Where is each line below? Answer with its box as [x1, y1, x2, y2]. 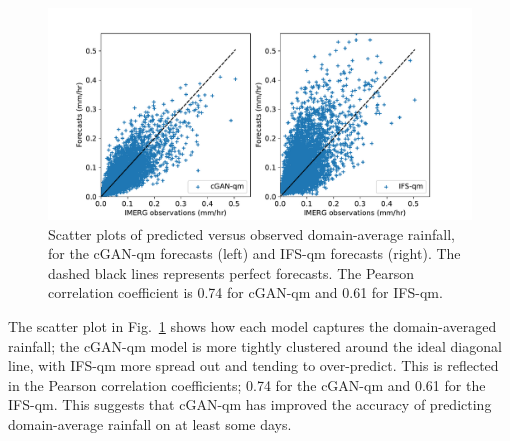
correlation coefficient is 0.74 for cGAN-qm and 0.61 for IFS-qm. [48, 282, 443, 303]
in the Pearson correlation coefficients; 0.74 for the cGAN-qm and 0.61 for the [8, 374, 486, 395]
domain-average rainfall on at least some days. [8, 413, 292, 434]
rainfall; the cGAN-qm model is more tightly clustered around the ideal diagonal [8, 335, 502, 356]
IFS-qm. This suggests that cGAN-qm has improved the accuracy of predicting [8, 394, 492, 415]
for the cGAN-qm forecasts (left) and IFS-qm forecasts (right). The [48, 243, 461, 264]
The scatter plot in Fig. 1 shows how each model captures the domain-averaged [8, 315, 497, 336]
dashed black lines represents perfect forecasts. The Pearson [48, 262, 415, 283]
